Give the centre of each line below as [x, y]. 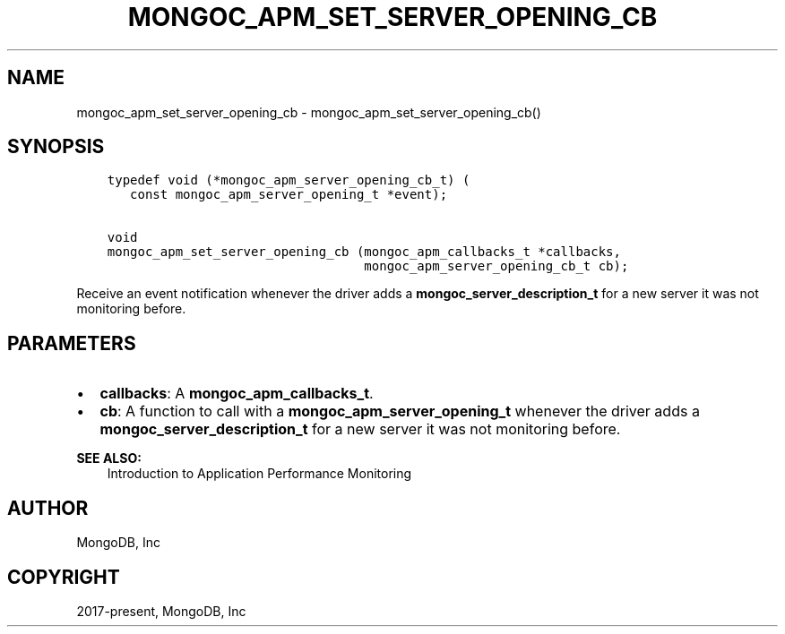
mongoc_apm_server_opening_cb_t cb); [496, 266]
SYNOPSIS [56, 147]
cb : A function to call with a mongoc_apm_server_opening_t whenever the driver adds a [400, 411]
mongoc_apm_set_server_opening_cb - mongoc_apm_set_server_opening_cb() [309, 112]
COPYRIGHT [64, 577]
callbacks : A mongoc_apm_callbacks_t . [237, 394]
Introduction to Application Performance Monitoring [259, 474]
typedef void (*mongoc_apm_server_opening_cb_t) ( [289, 180]
